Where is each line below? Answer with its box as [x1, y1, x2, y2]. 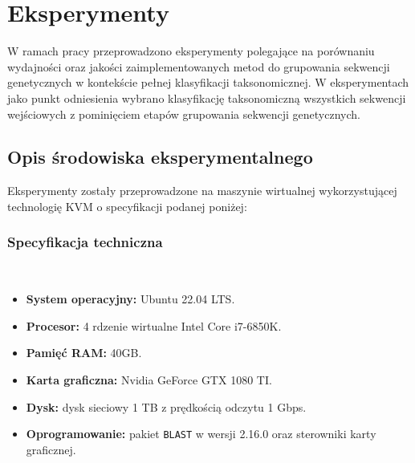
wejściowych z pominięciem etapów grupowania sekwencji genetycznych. [7, 105, 360, 122]
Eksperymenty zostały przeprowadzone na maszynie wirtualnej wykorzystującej [7, 182, 397, 199]
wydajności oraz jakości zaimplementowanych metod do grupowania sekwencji [7, 58, 390, 75]
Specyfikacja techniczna [7, 232, 163, 252]
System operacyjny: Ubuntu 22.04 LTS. [26, 290, 235, 307]
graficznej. [26, 441, 76, 457]
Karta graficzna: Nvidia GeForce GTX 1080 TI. [26, 372, 272, 388]
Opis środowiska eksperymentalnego [7, 144, 313, 169]
